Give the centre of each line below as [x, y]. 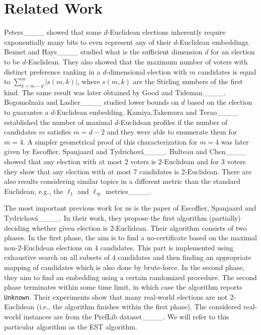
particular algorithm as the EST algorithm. [71, 326]
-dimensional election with [147, 71]
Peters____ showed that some [53, 32]
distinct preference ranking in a [52, 71]
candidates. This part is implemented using [167, 247]
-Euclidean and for [190, 161]
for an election [233, 52]
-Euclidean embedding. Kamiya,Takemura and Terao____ [146, 112]
